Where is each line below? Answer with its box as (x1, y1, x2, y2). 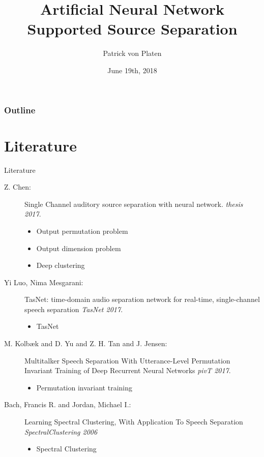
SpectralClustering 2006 (24, 426, 98, 437)
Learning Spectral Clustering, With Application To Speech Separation (24, 416, 243, 427)
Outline (4, 103, 36, 116)
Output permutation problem (36, 225, 128, 236)
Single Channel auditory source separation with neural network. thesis (24, 198, 243, 209)
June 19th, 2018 (107, 65, 157, 75)
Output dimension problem (36, 242, 121, 253)
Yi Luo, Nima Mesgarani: (4, 277, 83, 287)
